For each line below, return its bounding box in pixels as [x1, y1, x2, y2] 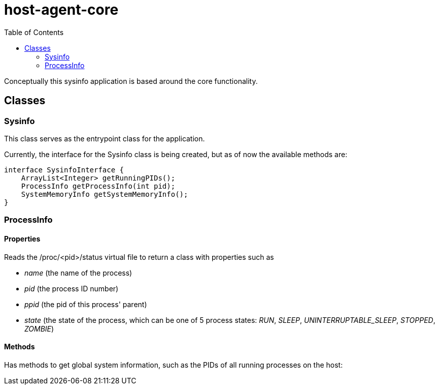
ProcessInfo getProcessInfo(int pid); [21, 182, 176, 190]
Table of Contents [4, 27, 64, 37]
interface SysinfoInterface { [4, 165, 124, 174]
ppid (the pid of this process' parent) [24, 300, 147, 309]
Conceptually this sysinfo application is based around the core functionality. [4, 76, 258, 85]
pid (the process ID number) [24, 284, 119, 293]
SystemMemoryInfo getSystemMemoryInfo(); [21, 190, 188, 198]
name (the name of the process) [24, 268, 132, 277]
